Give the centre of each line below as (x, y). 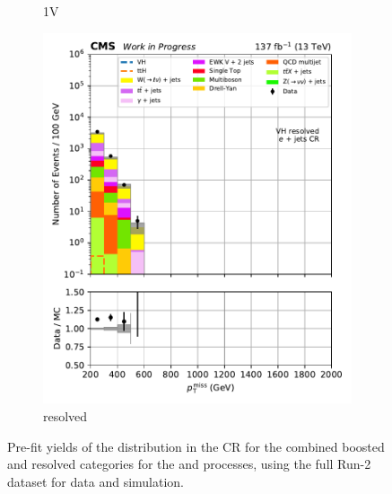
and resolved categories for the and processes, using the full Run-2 (189, 464)
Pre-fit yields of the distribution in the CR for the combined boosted (196, 446)
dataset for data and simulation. (96, 481)
